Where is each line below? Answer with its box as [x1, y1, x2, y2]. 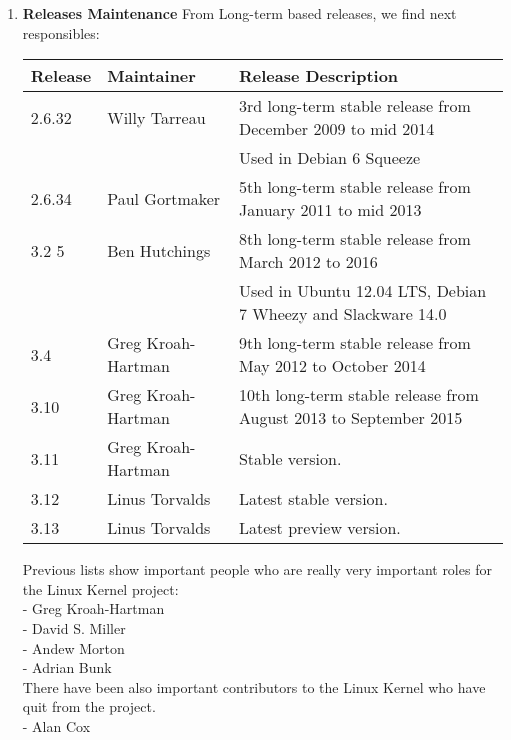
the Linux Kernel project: [22, 578, 179, 599]
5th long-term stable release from [238, 175, 471, 199]
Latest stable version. [238, 487, 388, 511]
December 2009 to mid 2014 [238, 117, 435, 141]
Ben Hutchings [107, 238, 211, 262]
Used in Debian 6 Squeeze [238, 146, 421, 170]
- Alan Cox [22, 715, 91, 736]
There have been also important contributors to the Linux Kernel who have [22, 676, 486, 697]
